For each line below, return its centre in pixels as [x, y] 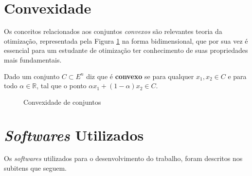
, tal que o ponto [62, 86]
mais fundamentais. [33, 59]
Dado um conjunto [32, 76]
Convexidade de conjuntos [62, 102]
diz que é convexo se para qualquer [140, 76]
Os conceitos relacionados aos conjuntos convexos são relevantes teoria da [113, 31]
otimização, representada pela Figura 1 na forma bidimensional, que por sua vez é [126, 40]
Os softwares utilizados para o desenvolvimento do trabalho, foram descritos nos [123, 158]
